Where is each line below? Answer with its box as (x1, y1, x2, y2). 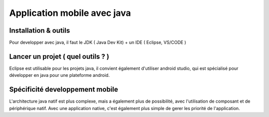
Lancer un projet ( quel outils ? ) (9, 52, 110, 60)
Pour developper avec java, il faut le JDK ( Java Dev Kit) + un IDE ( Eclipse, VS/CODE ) (9, 40, 186, 46)
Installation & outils (9, 26, 70, 35)
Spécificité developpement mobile (9, 85, 119, 94)
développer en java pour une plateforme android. (9, 72, 110, 78)
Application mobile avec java (9, 7, 132, 18)
